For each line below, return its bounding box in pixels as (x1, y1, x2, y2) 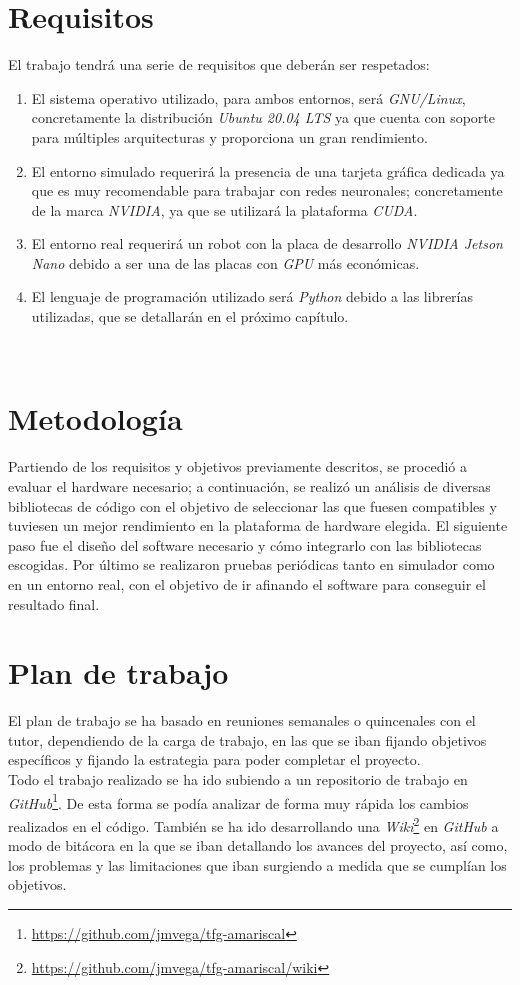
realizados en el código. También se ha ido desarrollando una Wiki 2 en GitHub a (8, 812, 499, 836)
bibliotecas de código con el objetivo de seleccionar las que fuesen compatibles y (8, 495, 497, 516)
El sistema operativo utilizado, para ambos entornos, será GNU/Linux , (31, 87, 466, 108)
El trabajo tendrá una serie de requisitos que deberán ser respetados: (8, 54, 430, 75)
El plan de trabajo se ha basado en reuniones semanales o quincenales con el (8, 710, 476, 731)
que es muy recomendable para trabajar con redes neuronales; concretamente (31, 180, 503, 201)
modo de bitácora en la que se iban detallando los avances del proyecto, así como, (8, 835, 508, 856)
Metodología (8, 398, 183, 439)
